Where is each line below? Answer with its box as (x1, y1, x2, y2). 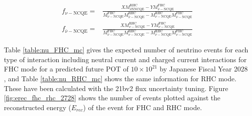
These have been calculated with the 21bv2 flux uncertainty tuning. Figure (4, 83, 229, 93)
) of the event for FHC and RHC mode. (83, 102, 202, 112)
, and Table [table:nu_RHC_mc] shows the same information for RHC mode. (4, 73, 237, 84)
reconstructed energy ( (4, 102, 71, 112)
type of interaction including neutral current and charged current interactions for (4, 54, 247, 64)
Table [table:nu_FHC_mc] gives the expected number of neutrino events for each (4, 45, 249, 55)
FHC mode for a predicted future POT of (4, 64, 129, 74)
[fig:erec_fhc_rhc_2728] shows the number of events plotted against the (4, 93, 221, 103)
